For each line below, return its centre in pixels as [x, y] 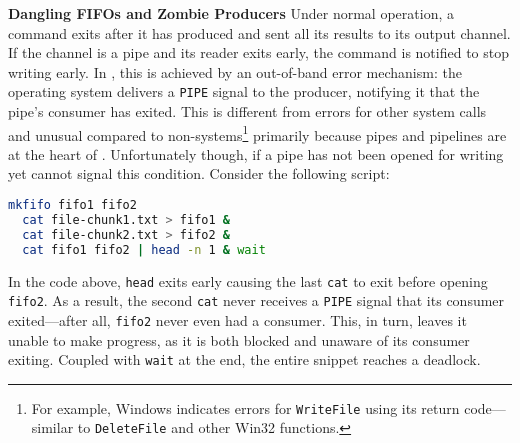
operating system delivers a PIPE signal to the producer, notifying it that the [244, 91]
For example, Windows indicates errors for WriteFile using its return [245, 407]
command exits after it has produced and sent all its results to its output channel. [259, 32]
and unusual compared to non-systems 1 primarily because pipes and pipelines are [257, 133]
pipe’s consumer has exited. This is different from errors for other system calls [247, 111]
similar [52, 427]
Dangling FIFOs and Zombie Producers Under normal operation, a [231, 13]
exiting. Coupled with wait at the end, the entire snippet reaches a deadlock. [244, 359]
